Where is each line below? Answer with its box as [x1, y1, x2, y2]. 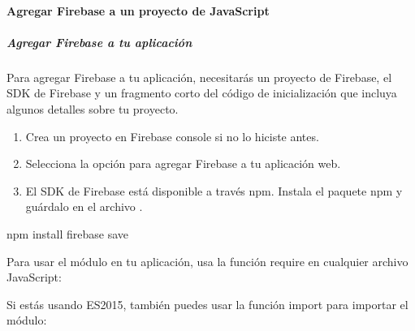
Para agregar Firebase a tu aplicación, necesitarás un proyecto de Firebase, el [6, 68, 392, 85]
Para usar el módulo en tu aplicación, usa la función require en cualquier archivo [6, 252, 409, 269]
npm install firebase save [6, 225, 128, 242]
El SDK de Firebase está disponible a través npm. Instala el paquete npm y [25, 182, 403, 199]
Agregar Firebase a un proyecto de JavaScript [6, 2, 270, 19]
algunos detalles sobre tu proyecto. [6, 100, 179, 117]
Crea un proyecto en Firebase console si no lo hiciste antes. [25, 127, 319, 144]
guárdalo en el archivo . [25, 198, 143, 215]
